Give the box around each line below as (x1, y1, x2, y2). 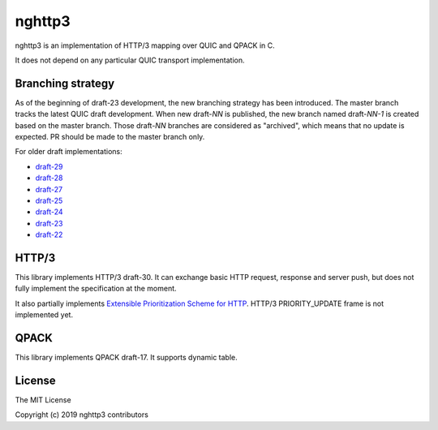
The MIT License (15, 395, 72, 405)
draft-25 (35, 196, 63, 205)
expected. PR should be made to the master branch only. (15, 132, 205, 142)
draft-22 (35, 230, 63, 239)
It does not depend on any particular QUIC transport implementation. (15, 55, 245, 65)
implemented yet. (15, 310, 73, 320)
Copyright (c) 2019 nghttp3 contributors (15, 410, 149, 419)
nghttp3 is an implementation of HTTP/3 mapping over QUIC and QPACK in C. (15, 41, 275, 50)
